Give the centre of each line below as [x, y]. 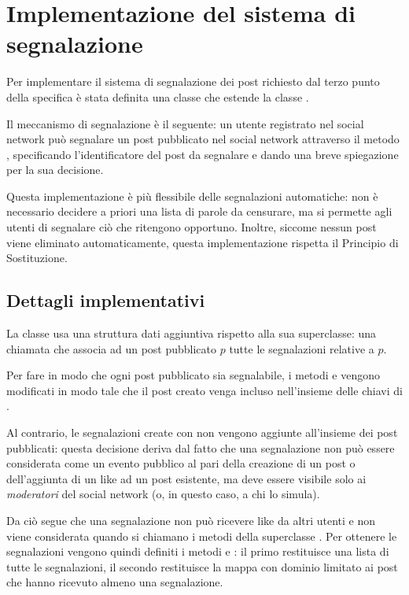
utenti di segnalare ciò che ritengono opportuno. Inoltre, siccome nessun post [192, 227]
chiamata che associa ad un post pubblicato [112, 348]
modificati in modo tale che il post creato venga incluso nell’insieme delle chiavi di [204, 390]
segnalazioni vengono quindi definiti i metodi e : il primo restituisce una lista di [198, 551]
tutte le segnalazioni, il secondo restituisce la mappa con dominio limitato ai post [202, 566]
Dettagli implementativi [106, 300]
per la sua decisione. [55, 170]
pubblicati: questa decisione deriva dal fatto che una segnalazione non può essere [201, 447]
